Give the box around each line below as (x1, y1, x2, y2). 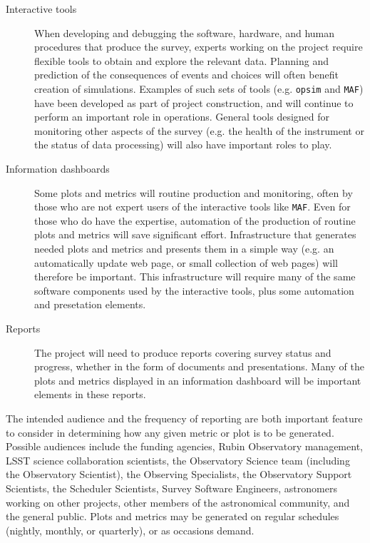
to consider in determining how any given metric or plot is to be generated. (6, 425, 334, 440)
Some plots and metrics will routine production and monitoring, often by (34, 185, 353, 200)
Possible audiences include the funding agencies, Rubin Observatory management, (6, 439, 363, 454)
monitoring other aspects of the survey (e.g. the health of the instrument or (34, 123, 364, 138)
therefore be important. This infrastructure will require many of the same (34, 269, 356, 284)
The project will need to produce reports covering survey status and (34, 345, 332, 360)
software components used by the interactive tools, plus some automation (34, 283, 354, 298)
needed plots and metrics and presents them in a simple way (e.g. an (34, 241, 334, 256)
